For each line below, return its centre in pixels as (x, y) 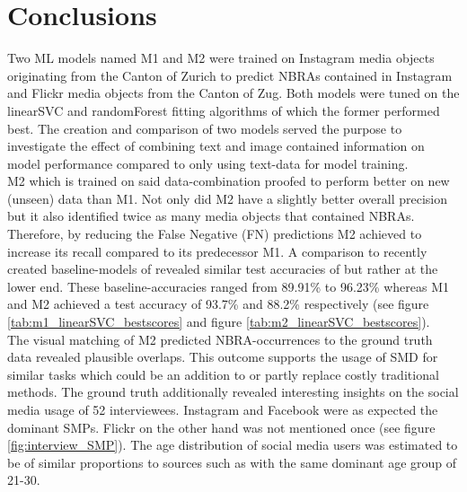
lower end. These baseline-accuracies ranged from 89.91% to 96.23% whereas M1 (228, 286)
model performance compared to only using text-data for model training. (208, 163)
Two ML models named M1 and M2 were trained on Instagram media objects (221, 58)
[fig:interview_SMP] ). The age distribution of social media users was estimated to (233, 445)
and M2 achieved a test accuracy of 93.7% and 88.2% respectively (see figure (218, 304)
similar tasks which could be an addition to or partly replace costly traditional (223, 374)
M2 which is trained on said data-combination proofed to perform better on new (229, 181)
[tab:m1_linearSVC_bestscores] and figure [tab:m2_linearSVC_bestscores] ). (219, 322)
